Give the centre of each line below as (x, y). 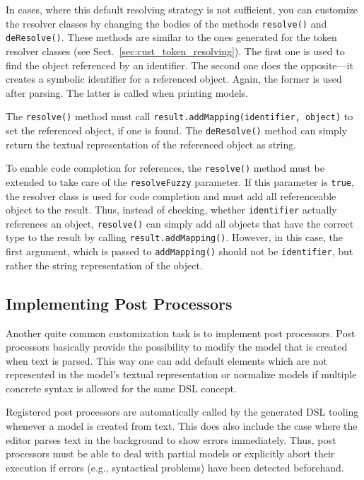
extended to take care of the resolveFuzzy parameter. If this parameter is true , (180, 181)
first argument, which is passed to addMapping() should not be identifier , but (180, 251)
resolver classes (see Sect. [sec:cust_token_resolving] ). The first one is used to (175, 51)
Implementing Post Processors (119, 303)
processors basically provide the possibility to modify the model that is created (177, 347)
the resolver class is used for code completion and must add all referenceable (171, 195)
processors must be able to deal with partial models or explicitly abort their (170, 453)
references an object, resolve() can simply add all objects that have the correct (180, 223)
